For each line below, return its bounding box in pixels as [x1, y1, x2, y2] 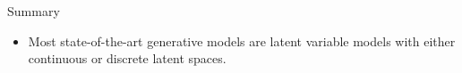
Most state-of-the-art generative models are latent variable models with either [28, 31, 456, 50]
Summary [7, 2, 60, 20]
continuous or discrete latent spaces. [28, 49, 227, 68]
